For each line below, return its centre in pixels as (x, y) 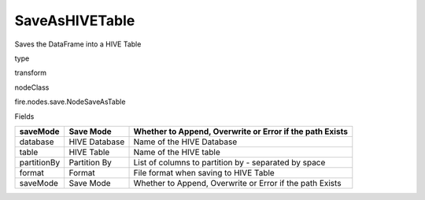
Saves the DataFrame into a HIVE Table (78, 44)
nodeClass (32, 87)
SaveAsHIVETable (75, 20)
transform (31, 73)
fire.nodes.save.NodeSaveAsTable (70, 102)
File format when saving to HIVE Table (204, 172)
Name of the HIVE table (177, 152)
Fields (24, 116)
